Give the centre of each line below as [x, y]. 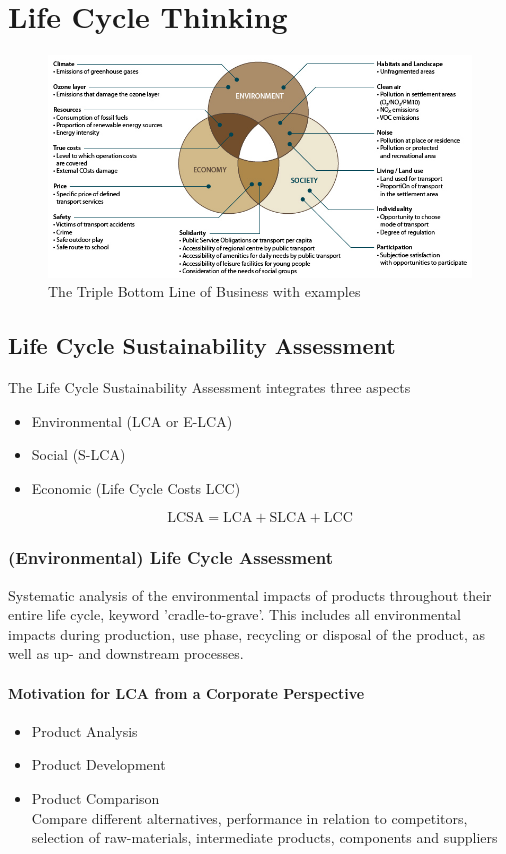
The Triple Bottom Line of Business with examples [204, 291]
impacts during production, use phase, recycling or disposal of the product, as [247, 633]
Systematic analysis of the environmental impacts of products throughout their [250, 594]
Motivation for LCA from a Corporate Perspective [186, 692]
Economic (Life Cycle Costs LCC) [136, 487]
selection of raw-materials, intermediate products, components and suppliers [264, 837]
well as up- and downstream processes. [126, 653]
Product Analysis [84, 730]
